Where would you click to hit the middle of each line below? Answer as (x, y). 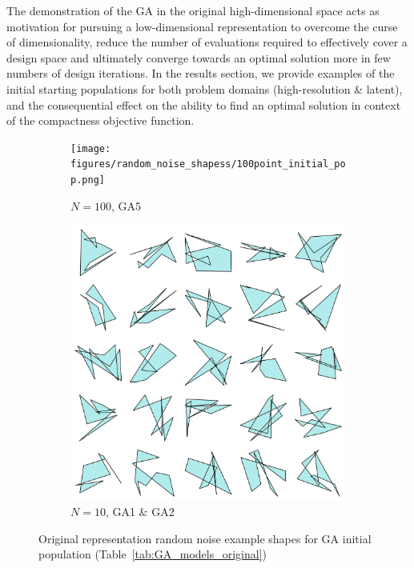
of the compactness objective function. (100, 120)
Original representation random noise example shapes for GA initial (205, 538)
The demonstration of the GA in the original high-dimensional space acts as (193, 10)
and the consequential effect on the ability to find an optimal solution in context (204, 104)
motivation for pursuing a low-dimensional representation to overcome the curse (202, 26)
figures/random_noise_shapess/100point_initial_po (208, 164)
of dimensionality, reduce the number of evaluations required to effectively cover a (207, 42)
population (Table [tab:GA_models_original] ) (153, 554)
